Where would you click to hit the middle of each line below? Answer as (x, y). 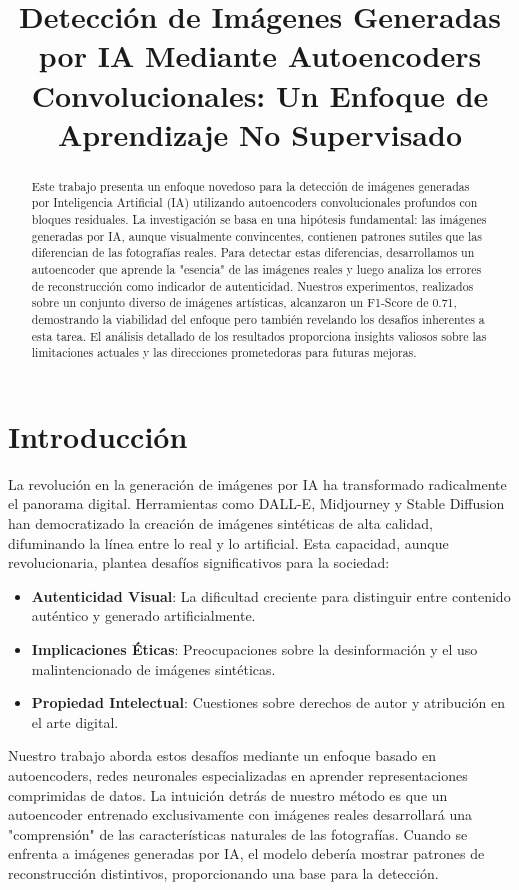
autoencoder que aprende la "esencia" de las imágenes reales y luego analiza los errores (256, 269)
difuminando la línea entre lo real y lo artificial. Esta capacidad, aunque (228, 542)
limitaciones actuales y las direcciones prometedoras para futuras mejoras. (224, 352)
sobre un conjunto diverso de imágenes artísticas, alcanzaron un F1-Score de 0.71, (244, 302)
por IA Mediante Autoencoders (260, 55)
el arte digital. (75, 721)
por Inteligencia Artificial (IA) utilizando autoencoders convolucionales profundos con (254, 202)
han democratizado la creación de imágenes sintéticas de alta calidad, (220, 523)
